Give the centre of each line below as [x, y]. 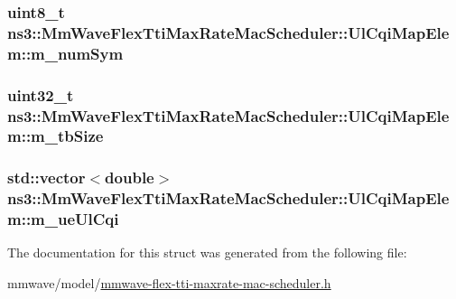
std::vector [47, 178]
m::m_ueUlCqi [63, 219]
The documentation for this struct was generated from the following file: [207, 252]
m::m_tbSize [56, 136]
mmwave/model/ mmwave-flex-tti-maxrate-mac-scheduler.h [169, 283]
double [130, 178]
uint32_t [41, 94]
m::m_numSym [65, 53]
